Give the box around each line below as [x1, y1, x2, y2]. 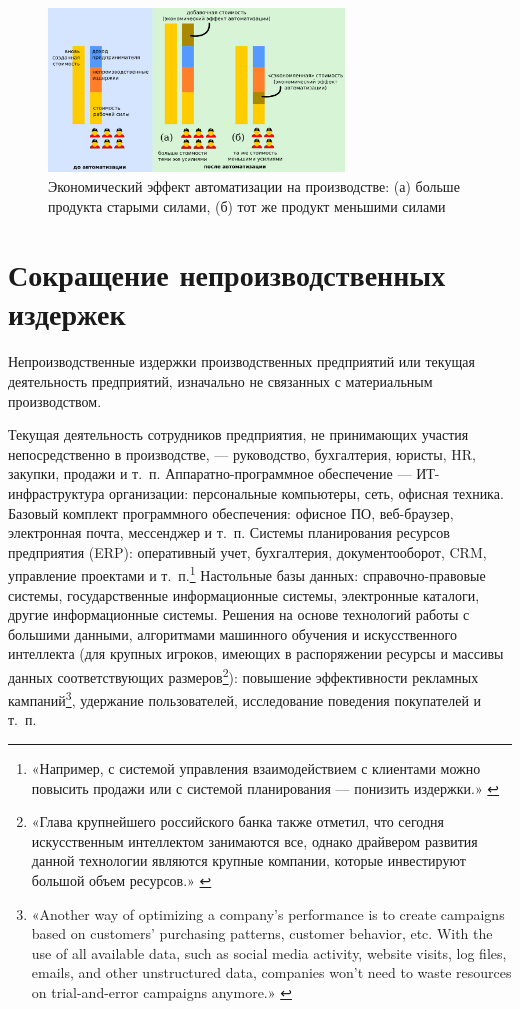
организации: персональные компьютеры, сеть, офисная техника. [109, 482, 504, 503]
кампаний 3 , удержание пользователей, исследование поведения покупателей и [8, 687, 482, 710]
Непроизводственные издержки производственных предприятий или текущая [8, 351, 475, 372]
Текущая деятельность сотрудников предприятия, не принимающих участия [8, 424, 469, 445]
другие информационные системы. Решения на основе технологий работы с [8, 604, 470, 625]
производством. [8, 390, 102, 411]
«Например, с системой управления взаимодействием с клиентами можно [31, 758, 481, 779]
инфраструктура [8, 482, 105, 503]
